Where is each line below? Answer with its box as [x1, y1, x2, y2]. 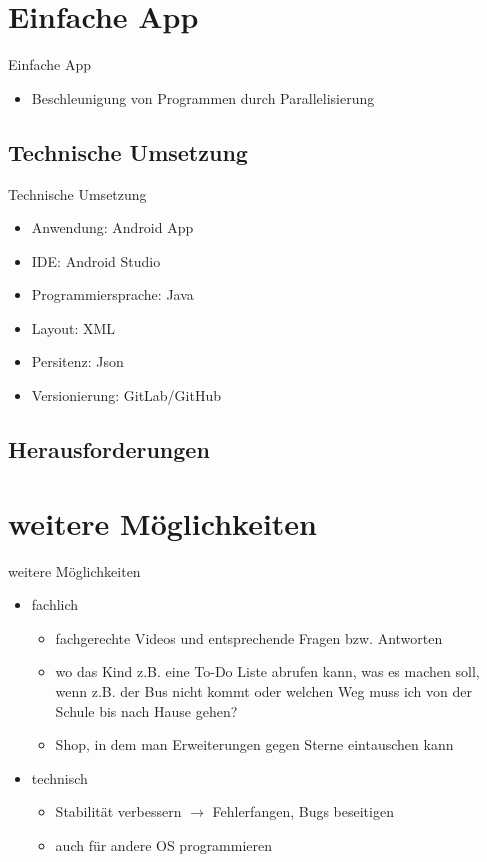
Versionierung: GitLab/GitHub [31, 385, 222, 406]
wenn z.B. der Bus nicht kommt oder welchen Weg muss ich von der [55, 680, 472, 701]
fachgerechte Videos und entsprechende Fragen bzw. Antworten [55, 627, 443, 648]
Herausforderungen [8, 434, 210, 465]
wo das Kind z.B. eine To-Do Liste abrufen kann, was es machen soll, [55, 661, 480, 682]
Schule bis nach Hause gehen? [55, 700, 238, 721]
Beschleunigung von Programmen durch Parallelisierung [31, 87, 375, 108]
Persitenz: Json [31, 351, 124, 372]
